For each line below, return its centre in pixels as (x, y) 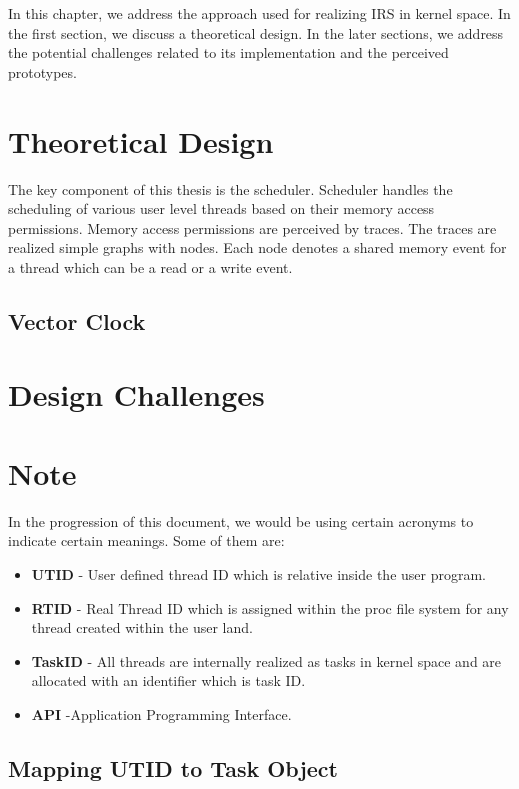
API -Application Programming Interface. (161, 713)
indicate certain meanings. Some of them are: (146, 540)
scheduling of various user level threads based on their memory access (221, 208)
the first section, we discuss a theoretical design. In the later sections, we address (256, 32)
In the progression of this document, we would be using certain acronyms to (241, 520)
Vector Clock (77, 320)
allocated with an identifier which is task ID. (168, 680)
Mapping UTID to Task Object (173, 767)
